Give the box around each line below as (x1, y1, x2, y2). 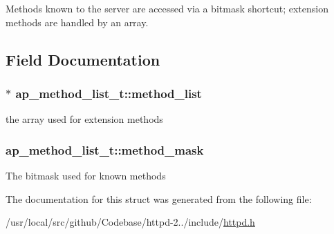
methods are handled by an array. (6, 14, 149, 29)
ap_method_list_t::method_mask (6, 141, 204, 158)
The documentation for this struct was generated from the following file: (6, 191, 312, 206)
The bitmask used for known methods (6, 168, 166, 182)
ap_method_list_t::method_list (15, 84, 202, 101)
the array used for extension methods (6, 112, 163, 126)
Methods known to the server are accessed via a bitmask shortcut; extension (6, 1, 328, 15)
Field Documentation (6, 48, 160, 70)
